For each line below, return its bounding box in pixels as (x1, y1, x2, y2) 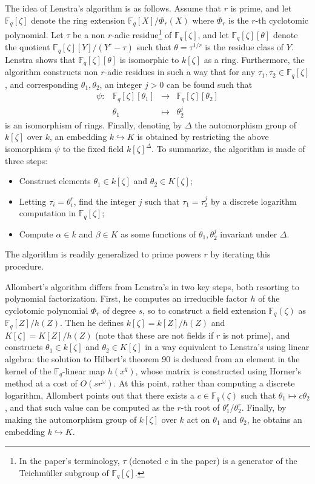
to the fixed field (62, 142, 124, 155)
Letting (19, 194, 47, 207)
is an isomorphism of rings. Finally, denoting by (5, 118, 182, 131)
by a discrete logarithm (211, 194, 297, 207)
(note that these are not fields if (95, 328, 214, 341)
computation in (19, 207, 76, 219)
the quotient (5, 41, 50, 53)
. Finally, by (241, 401, 287, 414)
